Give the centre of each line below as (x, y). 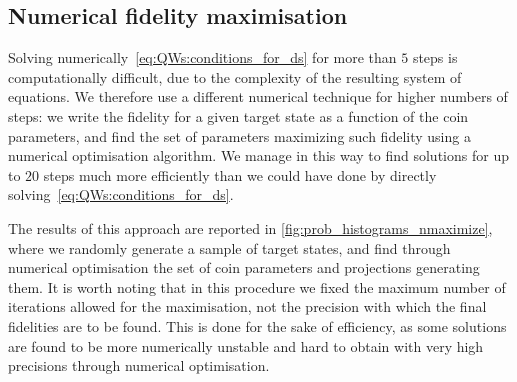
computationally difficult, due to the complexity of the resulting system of (235, 76)
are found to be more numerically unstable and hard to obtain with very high (246, 345)
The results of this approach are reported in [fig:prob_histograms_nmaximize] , (250, 227)
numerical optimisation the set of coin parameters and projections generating (244, 267)
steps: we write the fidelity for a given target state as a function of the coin (238, 115)
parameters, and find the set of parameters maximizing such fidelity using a (239, 135)
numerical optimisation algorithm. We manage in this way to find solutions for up (258, 155)
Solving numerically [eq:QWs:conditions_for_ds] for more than (202, 57)
